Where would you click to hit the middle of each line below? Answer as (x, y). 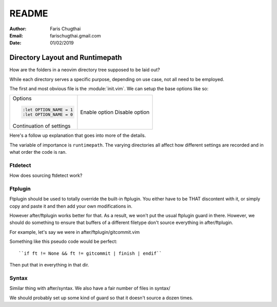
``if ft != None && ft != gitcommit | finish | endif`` (90, 253)
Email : (16, 35)
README (29, 13)
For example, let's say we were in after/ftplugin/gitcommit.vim (75, 232)
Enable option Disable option (115, 112)
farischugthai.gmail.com (75, 35)
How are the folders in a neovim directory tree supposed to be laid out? (85, 70)
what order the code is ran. (38, 152)
